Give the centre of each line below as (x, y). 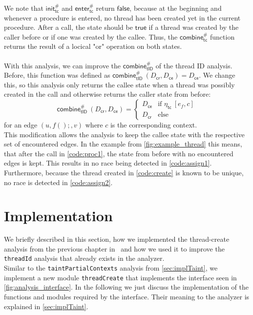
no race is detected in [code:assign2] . (58, 182)
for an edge (21, 124)
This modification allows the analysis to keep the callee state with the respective (124, 134)
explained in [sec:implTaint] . (46, 306)
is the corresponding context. (154, 124)
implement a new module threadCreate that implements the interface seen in (120, 277)
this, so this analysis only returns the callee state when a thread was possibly (119, 84)
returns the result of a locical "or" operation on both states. (93, 46)
